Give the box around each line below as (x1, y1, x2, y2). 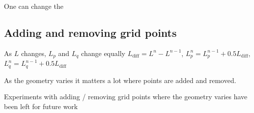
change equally (81, 48, 125, 58)
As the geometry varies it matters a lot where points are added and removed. (4, 75, 236, 85)
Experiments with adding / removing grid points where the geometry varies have (4, 91, 248, 102)
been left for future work (4, 101, 78, 111)
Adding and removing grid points (4, 25, 177, 40)
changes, (21, 48, 46, 58)
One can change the (4, 1, 63, 11)
